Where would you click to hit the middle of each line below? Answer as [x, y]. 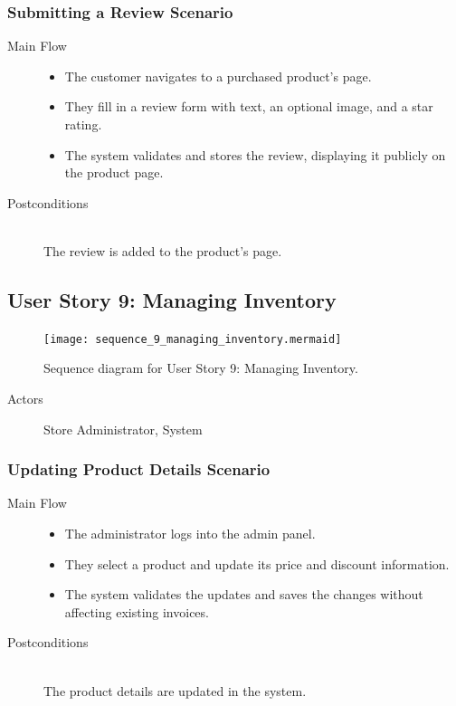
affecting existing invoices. [137, 611]
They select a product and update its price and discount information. [257, 563]
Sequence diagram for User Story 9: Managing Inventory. [201, 368]
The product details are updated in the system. [175, 690]
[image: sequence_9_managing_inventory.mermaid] [193, 339]
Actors [25, 399]
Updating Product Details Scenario [139, 469]
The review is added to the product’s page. [163, 250]
